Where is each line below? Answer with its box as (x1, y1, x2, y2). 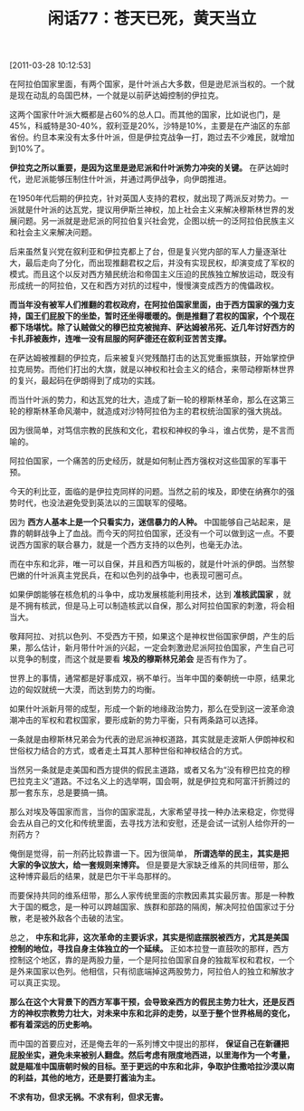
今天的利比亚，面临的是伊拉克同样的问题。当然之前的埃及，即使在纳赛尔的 (9, 486, 287, 497)
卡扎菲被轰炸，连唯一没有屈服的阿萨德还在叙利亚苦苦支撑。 (9, 333, 232, 344)
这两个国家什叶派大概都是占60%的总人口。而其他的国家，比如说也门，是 (9, 110, 281, 120)
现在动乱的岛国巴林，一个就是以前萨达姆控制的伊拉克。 (16, 90, 223, 101)
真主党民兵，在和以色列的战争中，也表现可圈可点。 (56, 570, 247, 580)
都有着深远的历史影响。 (9, 1020, 97, 1030)
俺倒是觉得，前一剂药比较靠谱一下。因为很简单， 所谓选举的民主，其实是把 (9, 848, 290, 859)
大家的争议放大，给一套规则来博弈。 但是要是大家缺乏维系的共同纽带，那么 (9, 859, 290, 870)
